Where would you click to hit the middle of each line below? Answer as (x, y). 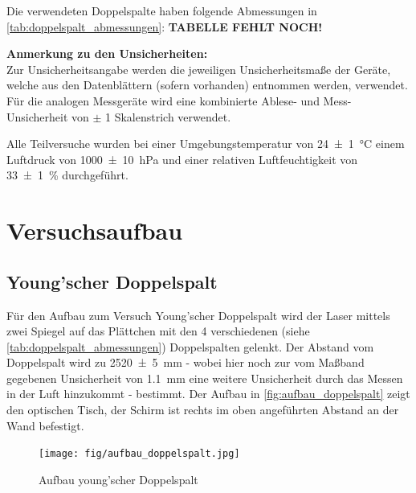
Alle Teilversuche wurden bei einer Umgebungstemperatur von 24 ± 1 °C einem (206, 144)
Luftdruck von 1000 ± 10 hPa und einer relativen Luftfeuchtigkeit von (182, 159)
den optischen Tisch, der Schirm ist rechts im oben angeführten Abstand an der (203, 410)
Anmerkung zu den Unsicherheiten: (107, 53)
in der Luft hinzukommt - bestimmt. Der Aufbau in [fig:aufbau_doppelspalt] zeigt (208, 394)
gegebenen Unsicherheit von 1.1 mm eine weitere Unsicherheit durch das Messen (205, 378)
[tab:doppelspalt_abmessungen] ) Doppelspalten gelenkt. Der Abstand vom (190, 346)
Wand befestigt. (45, 425)
